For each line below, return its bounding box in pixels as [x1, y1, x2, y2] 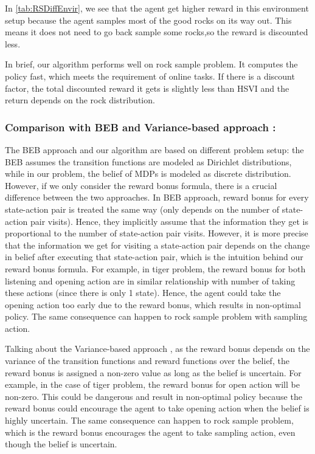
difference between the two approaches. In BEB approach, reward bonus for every [5, 191, 309, 204]
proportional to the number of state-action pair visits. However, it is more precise [5, 227, 308, 239]
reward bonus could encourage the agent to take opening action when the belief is [5, 402, 310, 414]
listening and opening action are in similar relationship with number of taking [5, 274, 296, 287]
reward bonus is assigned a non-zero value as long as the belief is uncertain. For [5, 366, 302, 379]
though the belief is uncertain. [5, 438, 117, 450]
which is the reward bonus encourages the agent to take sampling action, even [5, 425, 296, 438]
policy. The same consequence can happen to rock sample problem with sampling [5, 310, 308, 323]
